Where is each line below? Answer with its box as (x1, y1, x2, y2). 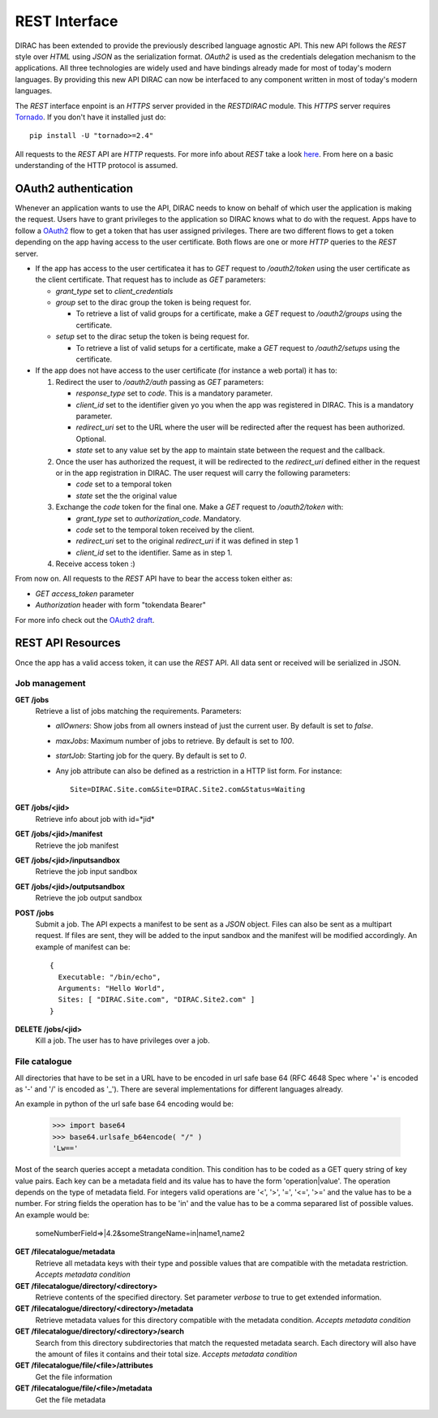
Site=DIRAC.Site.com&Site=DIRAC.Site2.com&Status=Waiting (70, 785, 306, 794)
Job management (15, 678, 86, 690)
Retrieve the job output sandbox (35, 893, 143, 903)
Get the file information (35, 1372, 113, 1381)
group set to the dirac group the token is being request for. (55, 297, 251, 308)
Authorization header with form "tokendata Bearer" (35, 600, 207, 610)
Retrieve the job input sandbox (35, 867, 138, 876)
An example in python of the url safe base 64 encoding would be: (15, 1099, 234, 1109)
